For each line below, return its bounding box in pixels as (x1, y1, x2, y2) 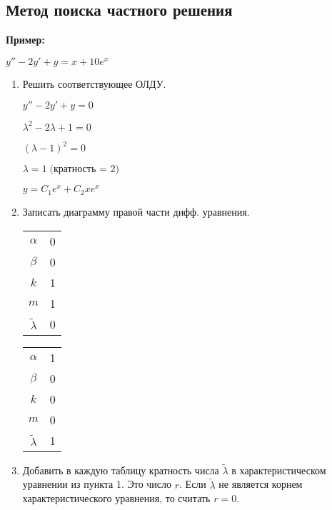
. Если (179, 476, 206, 491)
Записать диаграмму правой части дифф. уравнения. (22, 204, 250, 219)
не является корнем (218, 476, 303, 491)
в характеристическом (231, 462, 326, 477)
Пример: (6, 32, 45, 47)
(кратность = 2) (49, 164, 119, 175)
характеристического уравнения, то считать (22, 491, 211, 506)
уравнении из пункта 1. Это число (22, 476, 172, 491)
